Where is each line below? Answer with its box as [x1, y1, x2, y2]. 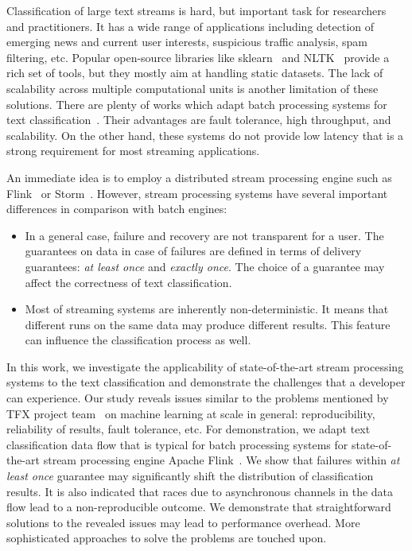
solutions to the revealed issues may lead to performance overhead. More [6, 514, 360, 530]
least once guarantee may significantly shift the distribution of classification [6, 468, 374, 484]
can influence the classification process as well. [25, 332, 251, 348]
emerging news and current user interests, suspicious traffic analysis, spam [6, 33, 368, 50]
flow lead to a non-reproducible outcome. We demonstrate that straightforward [6, 499, 391, 515]
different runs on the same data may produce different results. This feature [25, 316, 391, 332]
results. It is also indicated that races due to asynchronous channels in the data [6, 483, 394, 499]
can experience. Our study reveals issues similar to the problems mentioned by [6, 390, 389, 406]
